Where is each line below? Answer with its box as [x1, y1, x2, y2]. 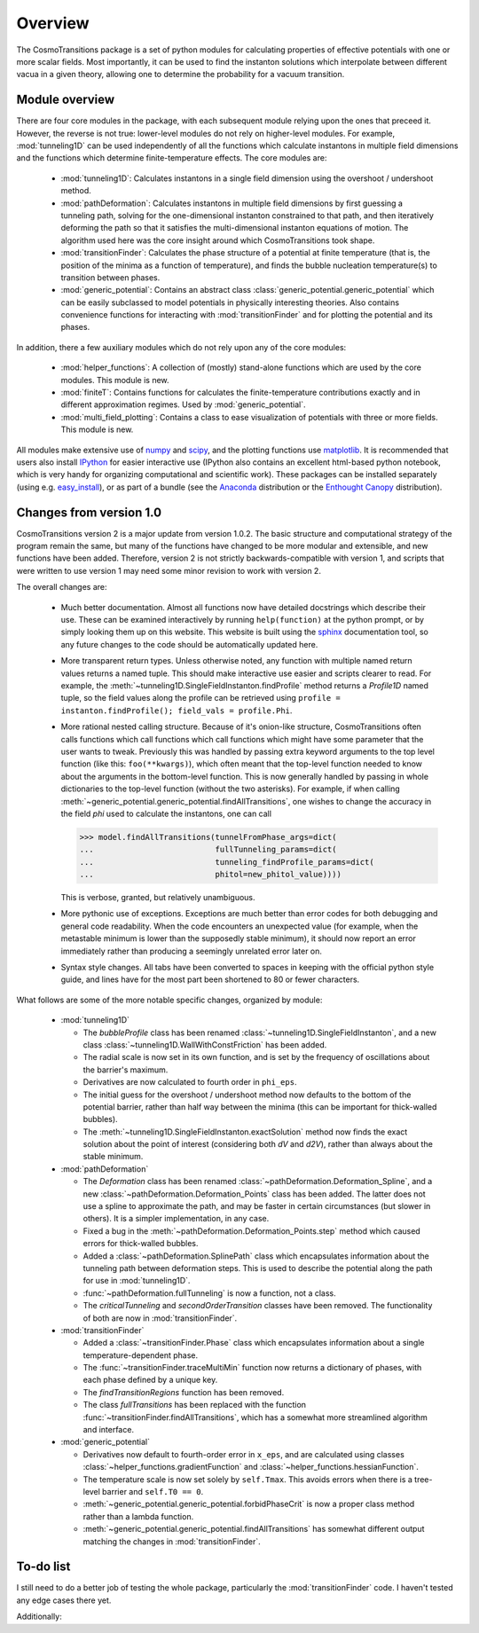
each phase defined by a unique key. [82, 1375, 218, 1386]
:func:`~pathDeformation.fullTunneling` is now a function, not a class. [82, 1287, 336, 1299]
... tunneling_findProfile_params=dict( [79, 857, 374, 867]
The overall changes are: [16, 582, 107, 593]
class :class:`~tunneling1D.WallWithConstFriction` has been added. [82, 1039, 327, 1050]
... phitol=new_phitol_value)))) [79, 869, 342, 880]
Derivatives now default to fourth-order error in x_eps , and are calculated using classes [82, 1449, 405, 1459]
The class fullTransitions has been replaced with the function [82, 1400, 306, 1410]
